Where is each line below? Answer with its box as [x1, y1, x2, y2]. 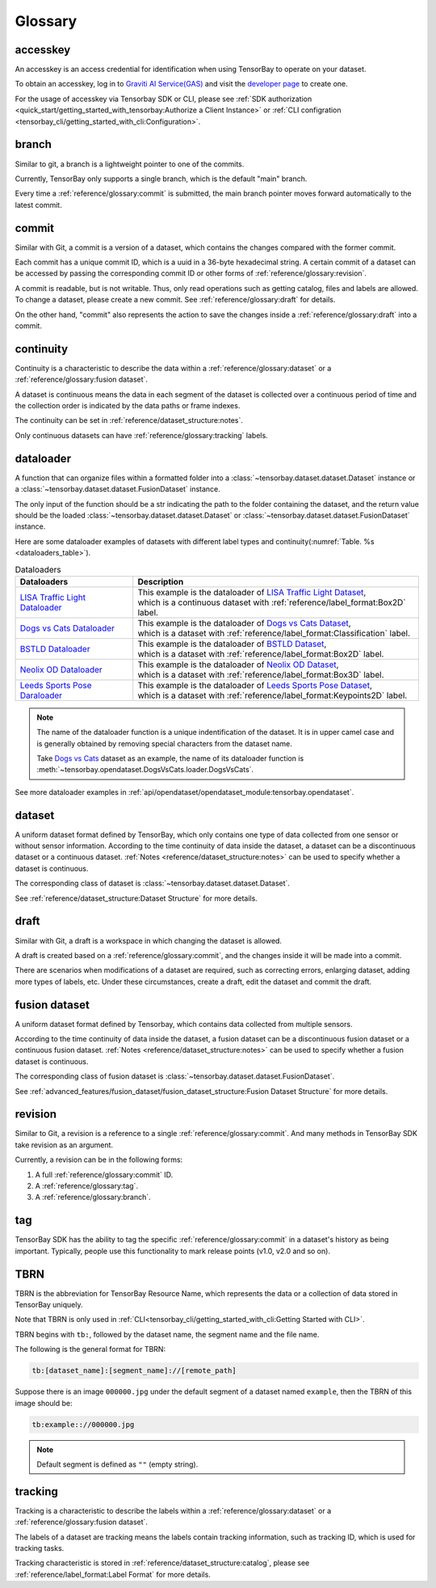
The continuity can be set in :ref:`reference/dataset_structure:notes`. [15, 416, 244, 425]
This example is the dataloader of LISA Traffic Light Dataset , [137, 586, 367, 598]
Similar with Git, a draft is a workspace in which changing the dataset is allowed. [15, 935, 283, 945]
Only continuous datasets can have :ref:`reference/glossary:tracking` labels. [15, 430, 268, 440]
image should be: [15, 1398, 73, 1408]
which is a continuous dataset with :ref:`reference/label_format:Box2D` [137, 597, 406, 608]
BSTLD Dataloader [19, 643, 90, 654]
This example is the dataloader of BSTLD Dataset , [137, 638, 327, 649]
